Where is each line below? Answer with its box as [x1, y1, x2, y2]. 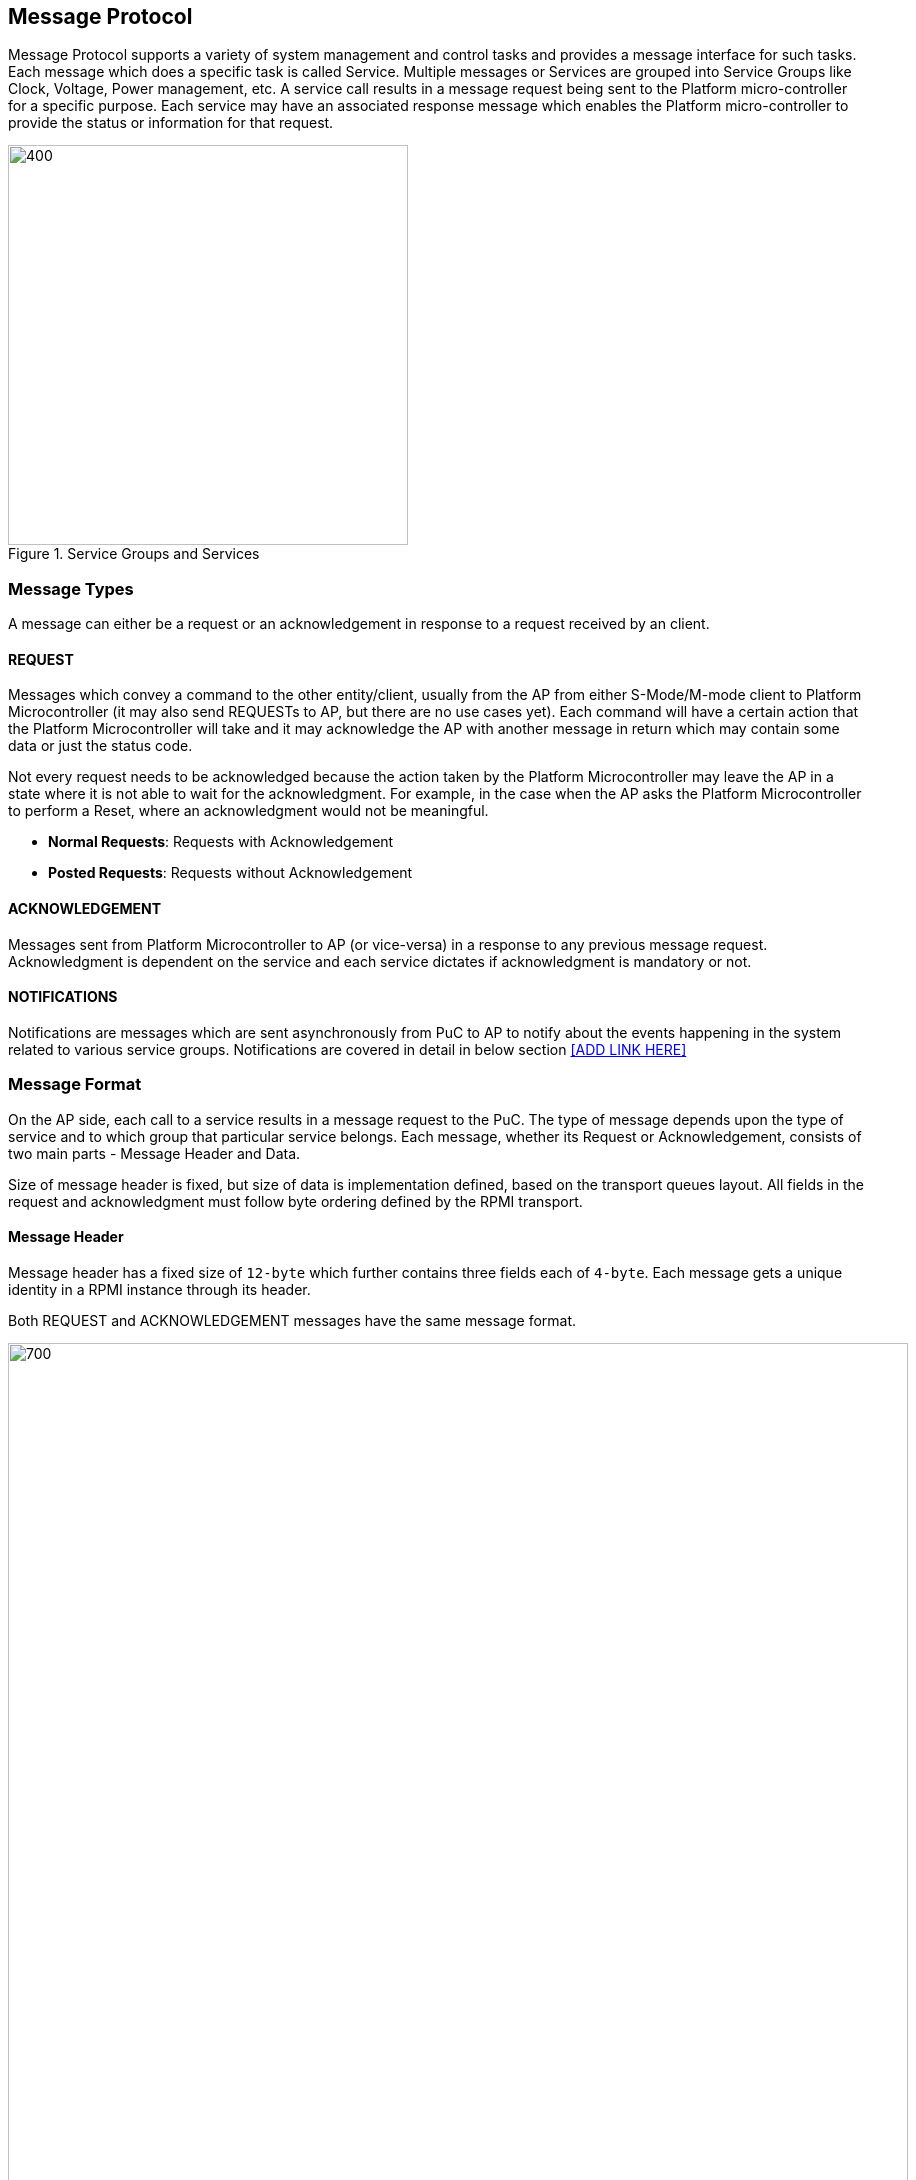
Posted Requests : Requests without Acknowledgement [48, 864, 413, 882]
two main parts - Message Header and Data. [8, 1144, 301, 1162]
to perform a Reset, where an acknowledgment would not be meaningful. [8, 802, 489, 820]
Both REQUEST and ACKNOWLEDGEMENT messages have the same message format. [8, 1311, 577, 1329]
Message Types [8, 578, 134, 599]
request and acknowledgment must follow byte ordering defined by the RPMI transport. [8, 1192, 583, 1210]
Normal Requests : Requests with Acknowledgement [48, 833, 394, 851]
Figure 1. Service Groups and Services [8, 545, 260, 563]
